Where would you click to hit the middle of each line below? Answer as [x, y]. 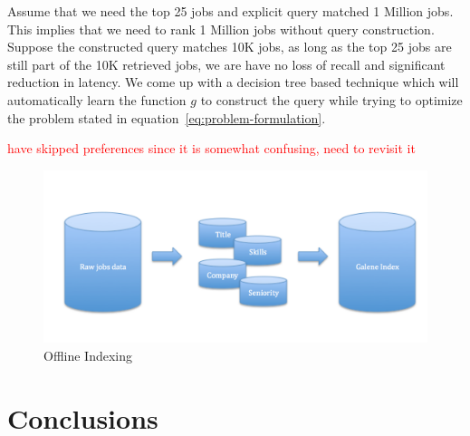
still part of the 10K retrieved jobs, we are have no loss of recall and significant [226, 64]
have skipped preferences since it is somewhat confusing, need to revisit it [211, 148]
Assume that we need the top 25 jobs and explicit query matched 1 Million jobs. [230, 11]
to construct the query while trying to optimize [331, 99]
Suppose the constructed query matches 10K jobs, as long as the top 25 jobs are [230, 47]
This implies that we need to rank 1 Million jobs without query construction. [221, 29]
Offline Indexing [88, 355]
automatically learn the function [97, 99]
